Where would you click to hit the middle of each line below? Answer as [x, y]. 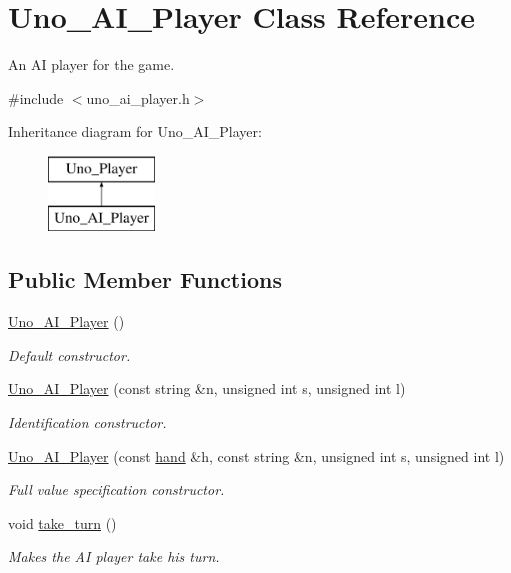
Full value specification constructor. [116, 489]
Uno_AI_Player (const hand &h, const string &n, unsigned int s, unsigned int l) [256, 455]
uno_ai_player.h [138, 97]
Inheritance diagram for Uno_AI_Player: [135, 131]
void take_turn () [62, 522]
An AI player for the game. [91, 64]
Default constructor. [69, 354]
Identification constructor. [87, 422]
